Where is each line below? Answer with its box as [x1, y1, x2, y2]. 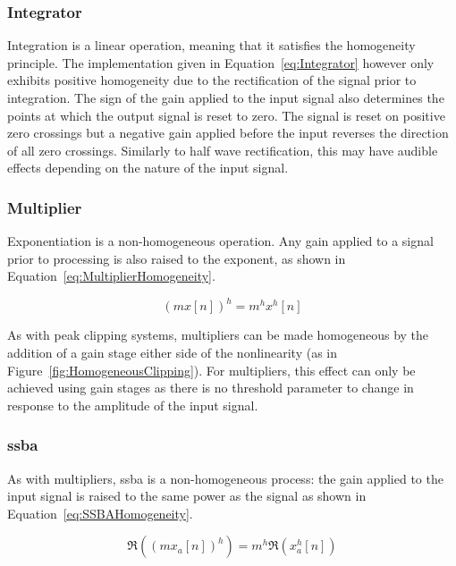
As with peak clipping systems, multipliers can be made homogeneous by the [7, 325, 429, 344]
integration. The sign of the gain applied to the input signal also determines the [7, 89, 444, 106]
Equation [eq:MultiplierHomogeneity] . [7, 266, 215, 285]
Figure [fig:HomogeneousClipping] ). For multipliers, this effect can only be [7, 360, 416, 379]
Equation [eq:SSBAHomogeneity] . [7, 503, 193, 522]
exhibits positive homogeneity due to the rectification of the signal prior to [7, 71, 417, 89]
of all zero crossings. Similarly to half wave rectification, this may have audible [7, 140, 438, 159]
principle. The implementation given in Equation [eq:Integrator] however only [7, 53, 435, 72]
